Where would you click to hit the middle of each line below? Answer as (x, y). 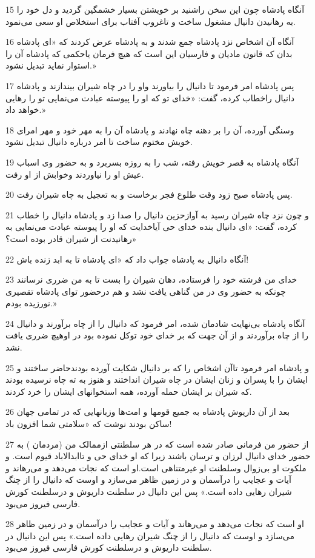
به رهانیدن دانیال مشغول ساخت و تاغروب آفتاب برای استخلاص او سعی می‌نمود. (151, 21)
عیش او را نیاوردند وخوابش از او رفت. (75, 174)
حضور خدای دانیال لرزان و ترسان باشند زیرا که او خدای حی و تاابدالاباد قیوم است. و (158, 456)
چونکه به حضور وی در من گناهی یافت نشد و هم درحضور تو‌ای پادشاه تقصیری (146, 291)
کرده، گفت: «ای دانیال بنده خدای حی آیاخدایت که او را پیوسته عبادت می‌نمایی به (151, 227)
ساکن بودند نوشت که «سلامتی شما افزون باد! (89, 424)
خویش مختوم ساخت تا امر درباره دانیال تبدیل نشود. (99, 142)
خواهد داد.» (26, 109)
